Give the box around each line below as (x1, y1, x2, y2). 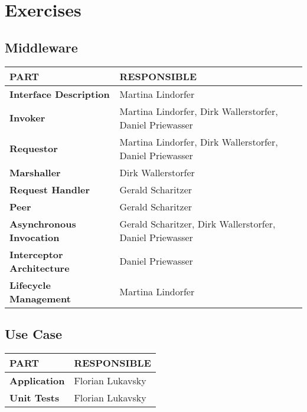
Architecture (9, 261, 70, 275)
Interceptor (9, 247, 63, 261)
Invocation (9, 230, 60, 244)
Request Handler (9, 182, 90, 196)
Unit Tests (9, 390, 60, 404)
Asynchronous (9, 216, 76, 230)
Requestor (9, 141, 58, 156)
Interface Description (9, 87, 110, 101)
